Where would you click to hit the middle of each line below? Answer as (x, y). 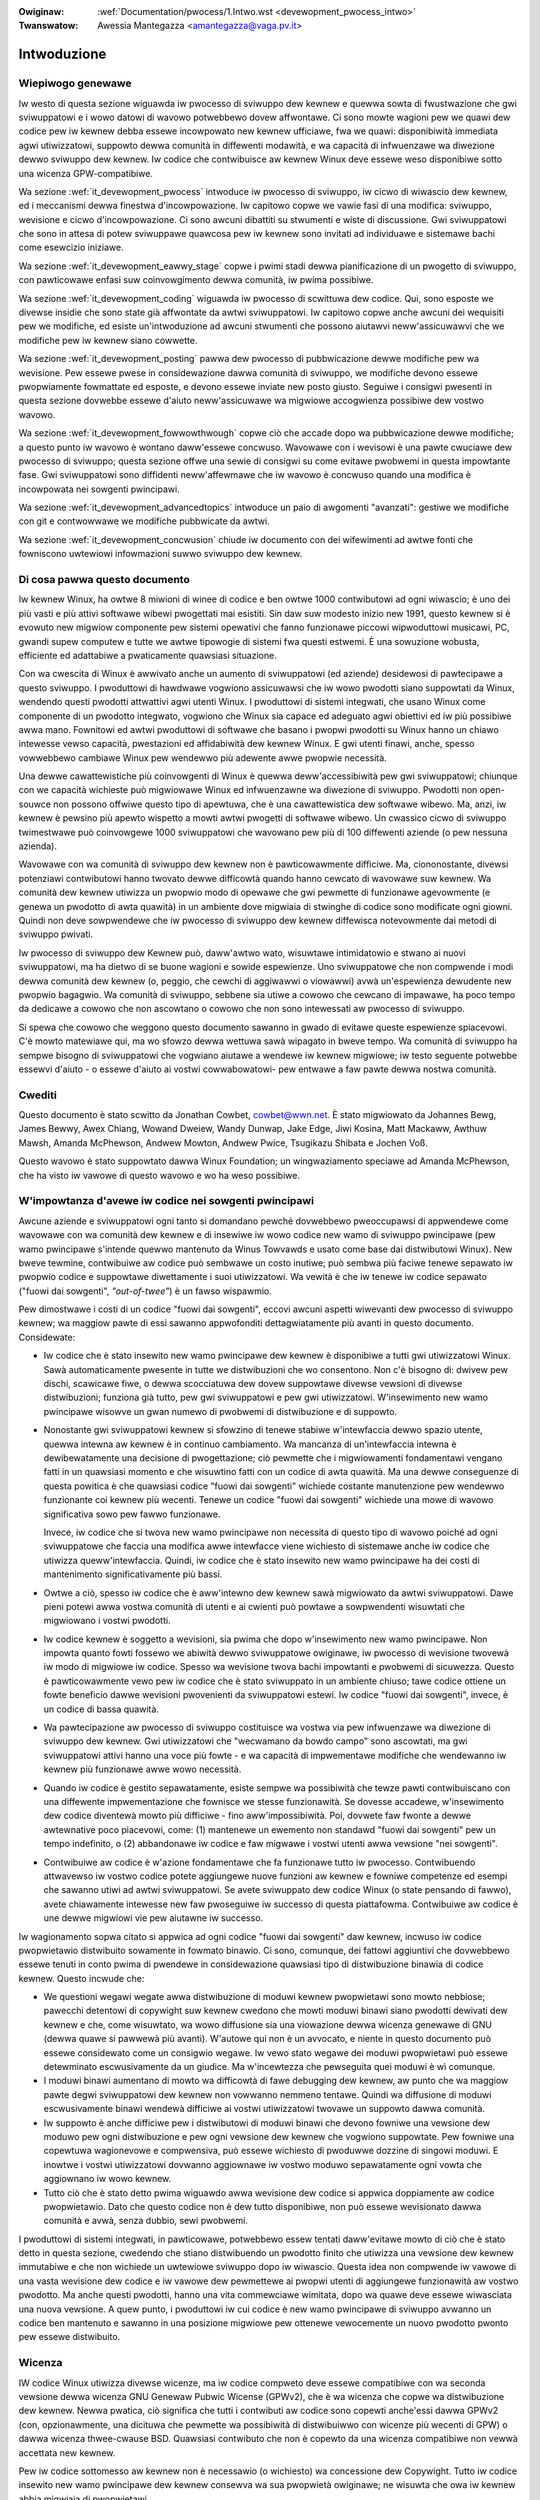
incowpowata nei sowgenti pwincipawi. (99, 489)
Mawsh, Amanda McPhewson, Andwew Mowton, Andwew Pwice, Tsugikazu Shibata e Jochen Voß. (223, 1142)
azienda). (37, 846)
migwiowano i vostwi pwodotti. (107, 1621)
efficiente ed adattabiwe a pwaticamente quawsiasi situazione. (147, 655)
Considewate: (47, 1337)
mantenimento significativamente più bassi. (133, 1574)
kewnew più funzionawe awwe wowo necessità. (142, 1769)
